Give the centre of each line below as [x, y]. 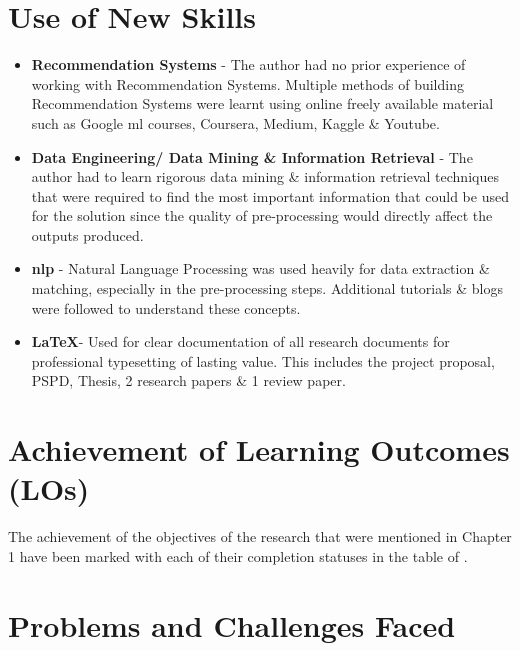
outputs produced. [87, 234]
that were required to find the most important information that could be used [270, 195]
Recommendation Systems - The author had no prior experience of [248, 64]
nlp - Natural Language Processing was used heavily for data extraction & [260, 268]
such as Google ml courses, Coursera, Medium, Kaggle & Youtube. [235, 122]
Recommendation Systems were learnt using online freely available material [262, 103]
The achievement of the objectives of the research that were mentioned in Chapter [260, 536]
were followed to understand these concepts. [166, 307]
